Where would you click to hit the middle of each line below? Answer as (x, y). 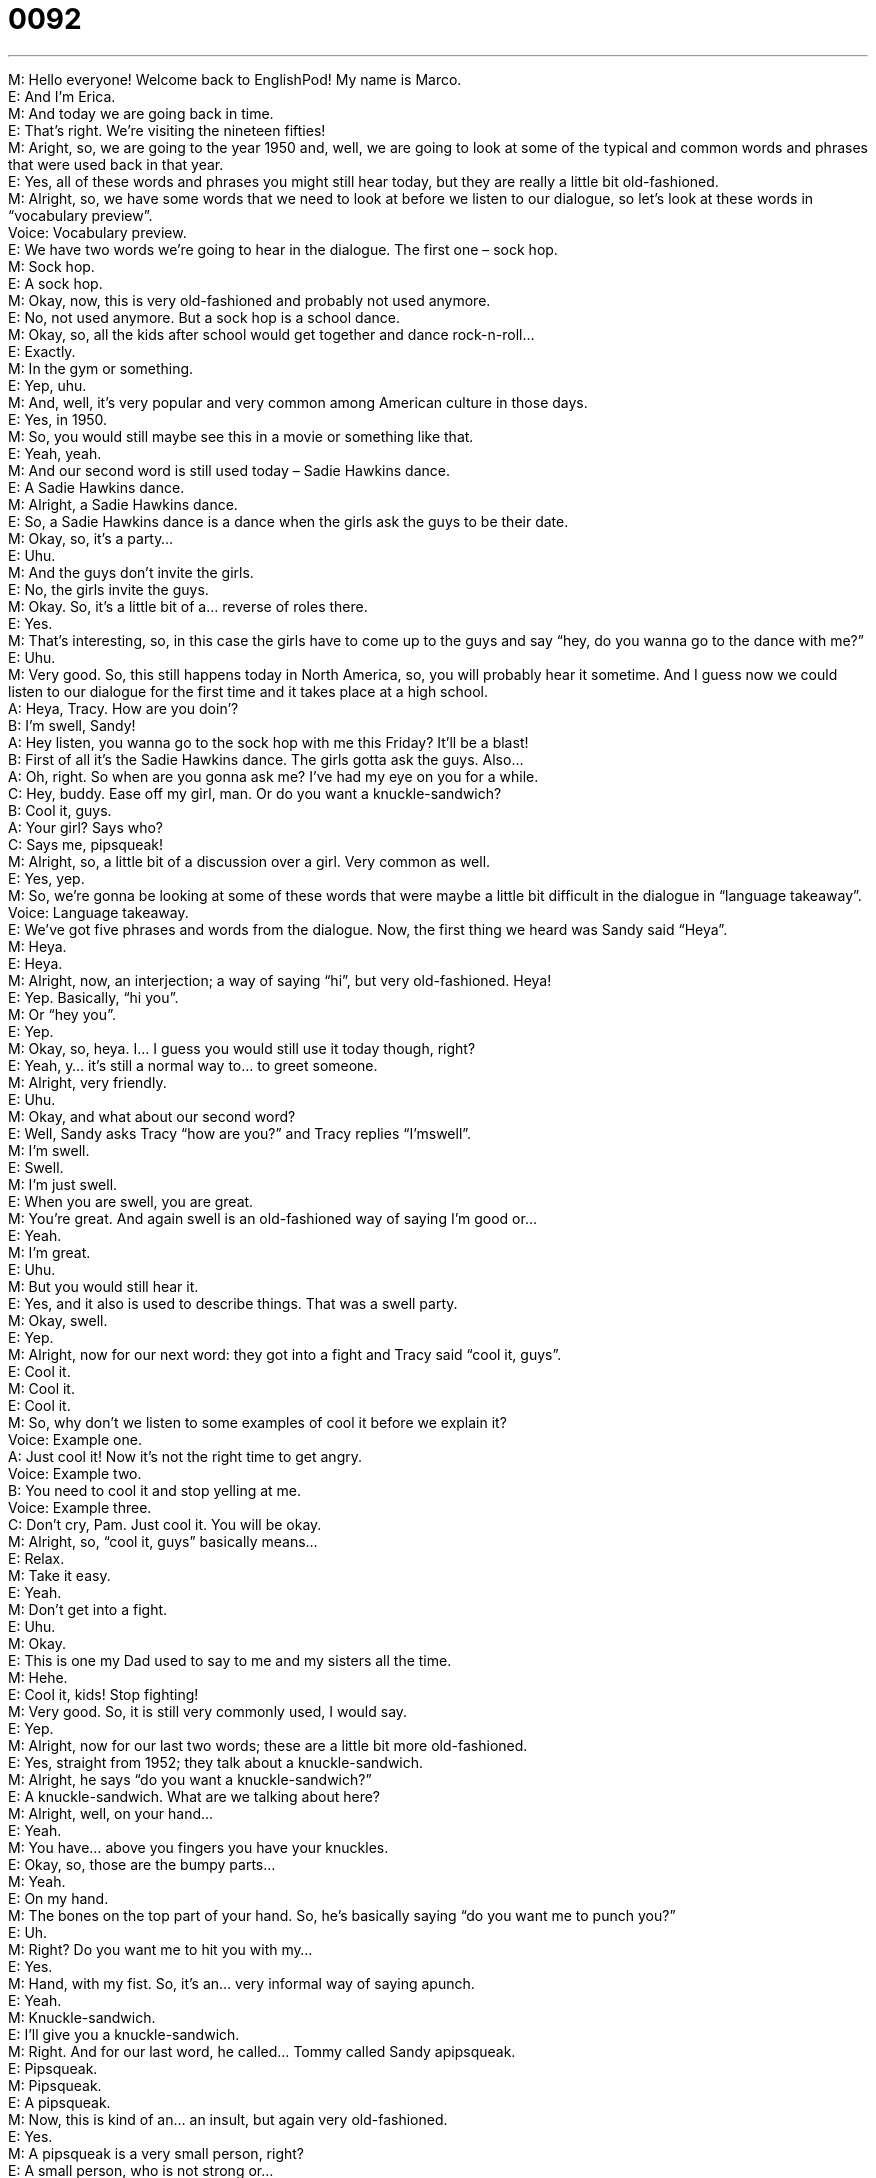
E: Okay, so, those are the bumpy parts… (142, 1864)
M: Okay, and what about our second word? (152, 1116)
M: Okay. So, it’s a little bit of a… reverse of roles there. (188, 606)
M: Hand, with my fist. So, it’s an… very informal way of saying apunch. (241, 1983)
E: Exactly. (42, 351)
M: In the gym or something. (101, 368)
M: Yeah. (37, 1881)
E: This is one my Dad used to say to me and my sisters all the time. (230, 1660)
